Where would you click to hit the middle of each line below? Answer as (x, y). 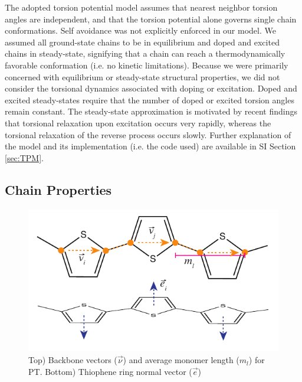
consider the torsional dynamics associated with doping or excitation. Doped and (151, 88)
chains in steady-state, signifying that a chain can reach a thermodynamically (145, 53)
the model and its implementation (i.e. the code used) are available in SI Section (150, 146)
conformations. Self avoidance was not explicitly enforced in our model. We (140, 30)
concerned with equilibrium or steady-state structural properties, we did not (142, 76)
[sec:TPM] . (24, 157)
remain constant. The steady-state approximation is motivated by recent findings (151, 111)
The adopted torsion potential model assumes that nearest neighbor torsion (141, 7)
